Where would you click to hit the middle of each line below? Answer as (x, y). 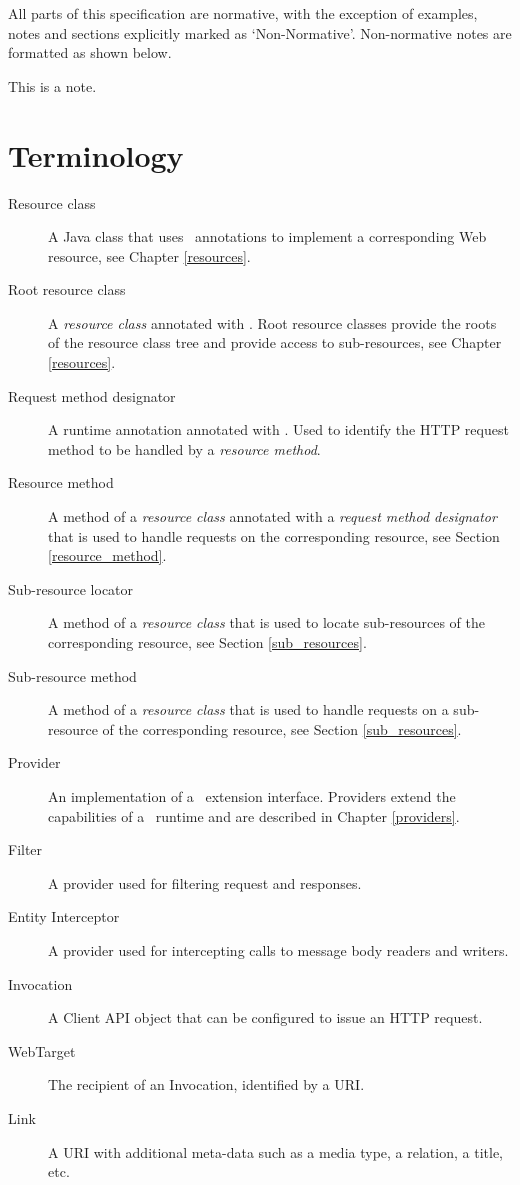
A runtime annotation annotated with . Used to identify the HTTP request (278, 429)
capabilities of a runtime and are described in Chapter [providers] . (254, 815)
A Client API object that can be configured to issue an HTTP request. (265, 1017)
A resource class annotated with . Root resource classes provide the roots (272, 322)
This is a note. (52, 85)
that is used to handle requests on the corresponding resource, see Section (274, 535)
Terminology (96, 154)
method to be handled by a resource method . (184, 448)
